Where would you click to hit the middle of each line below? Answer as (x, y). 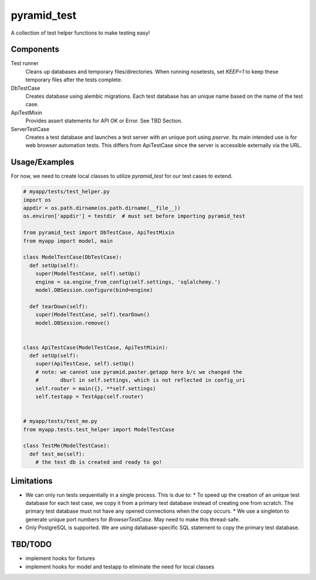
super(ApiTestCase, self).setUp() (85, 364)
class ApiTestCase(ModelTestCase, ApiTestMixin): (96, 347)
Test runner (25, 63)
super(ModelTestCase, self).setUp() (88, 274)
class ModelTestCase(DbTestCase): (73, 257)
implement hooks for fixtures (60, 558)
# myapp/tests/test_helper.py (66, 192)
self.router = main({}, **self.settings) (96, 388)
